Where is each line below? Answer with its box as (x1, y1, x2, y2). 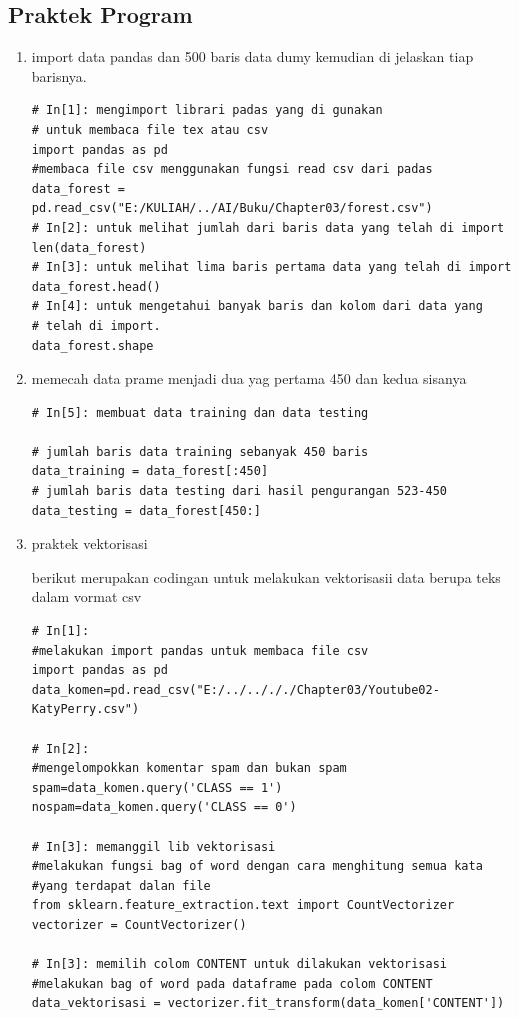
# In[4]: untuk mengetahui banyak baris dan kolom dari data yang (31, 299, 483, 314)
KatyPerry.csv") (31, 702, 140, 717)
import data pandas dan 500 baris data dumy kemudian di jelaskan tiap (31, 46, 474, 67)
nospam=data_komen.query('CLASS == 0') (31, 800, 297, 815)
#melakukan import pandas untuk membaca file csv (31, 643, 369, 658)
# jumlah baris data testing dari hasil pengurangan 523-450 (31, 484, 448, 499)
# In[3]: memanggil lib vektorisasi (31, 839, 276, 854)
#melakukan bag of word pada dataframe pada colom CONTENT (31, 976, 433, 991)
